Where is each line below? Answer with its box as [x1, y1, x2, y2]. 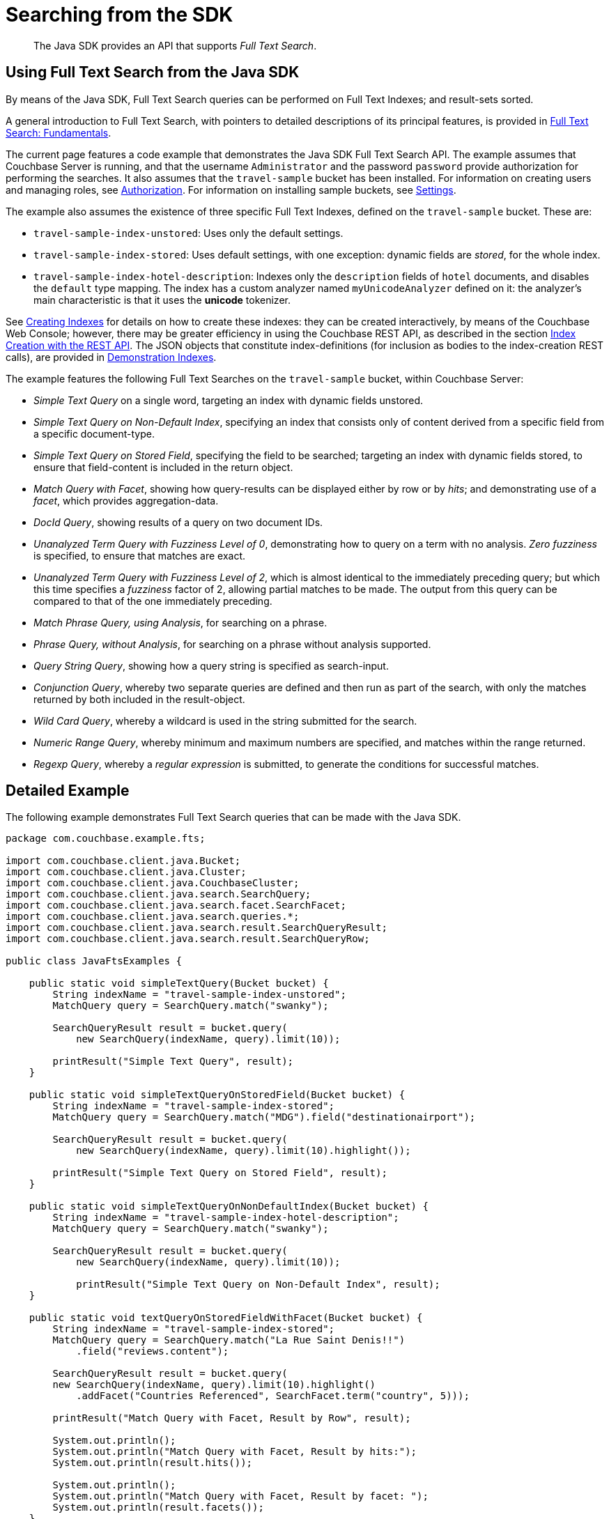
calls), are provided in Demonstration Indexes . [6, 350, 217, 363]
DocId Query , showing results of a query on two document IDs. [33, 516, 323, 528]
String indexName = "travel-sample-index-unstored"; [52, 989, 346, 1001]
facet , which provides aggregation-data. [33, 494, 219, 507]
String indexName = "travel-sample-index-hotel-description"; [52, 1212, 399, 1224]
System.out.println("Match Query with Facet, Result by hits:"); [52, 1446, 417, 1458]
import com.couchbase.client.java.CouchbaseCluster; [6, 877, 300, 889]
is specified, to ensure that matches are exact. [33, 549, 246, 562]
